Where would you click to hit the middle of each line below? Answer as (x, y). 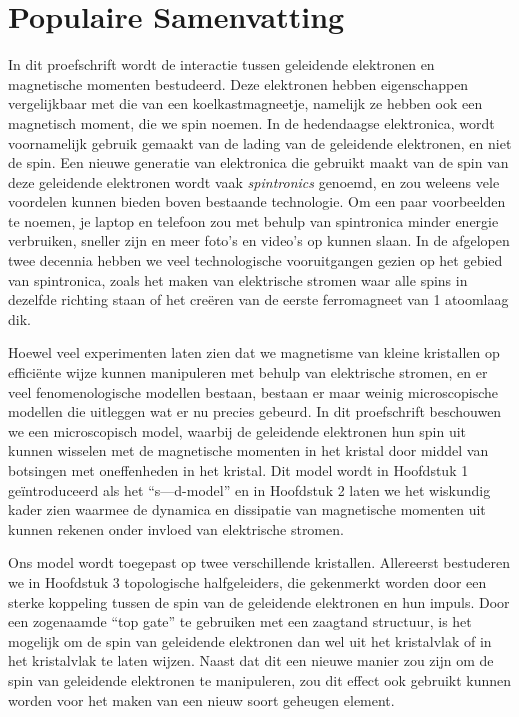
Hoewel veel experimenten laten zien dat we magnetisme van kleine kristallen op (254, 352)
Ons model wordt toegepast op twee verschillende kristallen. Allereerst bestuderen (259, 562)
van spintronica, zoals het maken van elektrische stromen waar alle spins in (238, 279)
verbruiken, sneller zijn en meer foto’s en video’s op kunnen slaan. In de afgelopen (259, 240)
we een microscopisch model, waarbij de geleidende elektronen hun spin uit (237, 430)
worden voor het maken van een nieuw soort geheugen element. (201, 699)
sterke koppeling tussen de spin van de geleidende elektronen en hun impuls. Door (259, 601)
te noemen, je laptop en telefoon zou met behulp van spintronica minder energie (253, 220)
